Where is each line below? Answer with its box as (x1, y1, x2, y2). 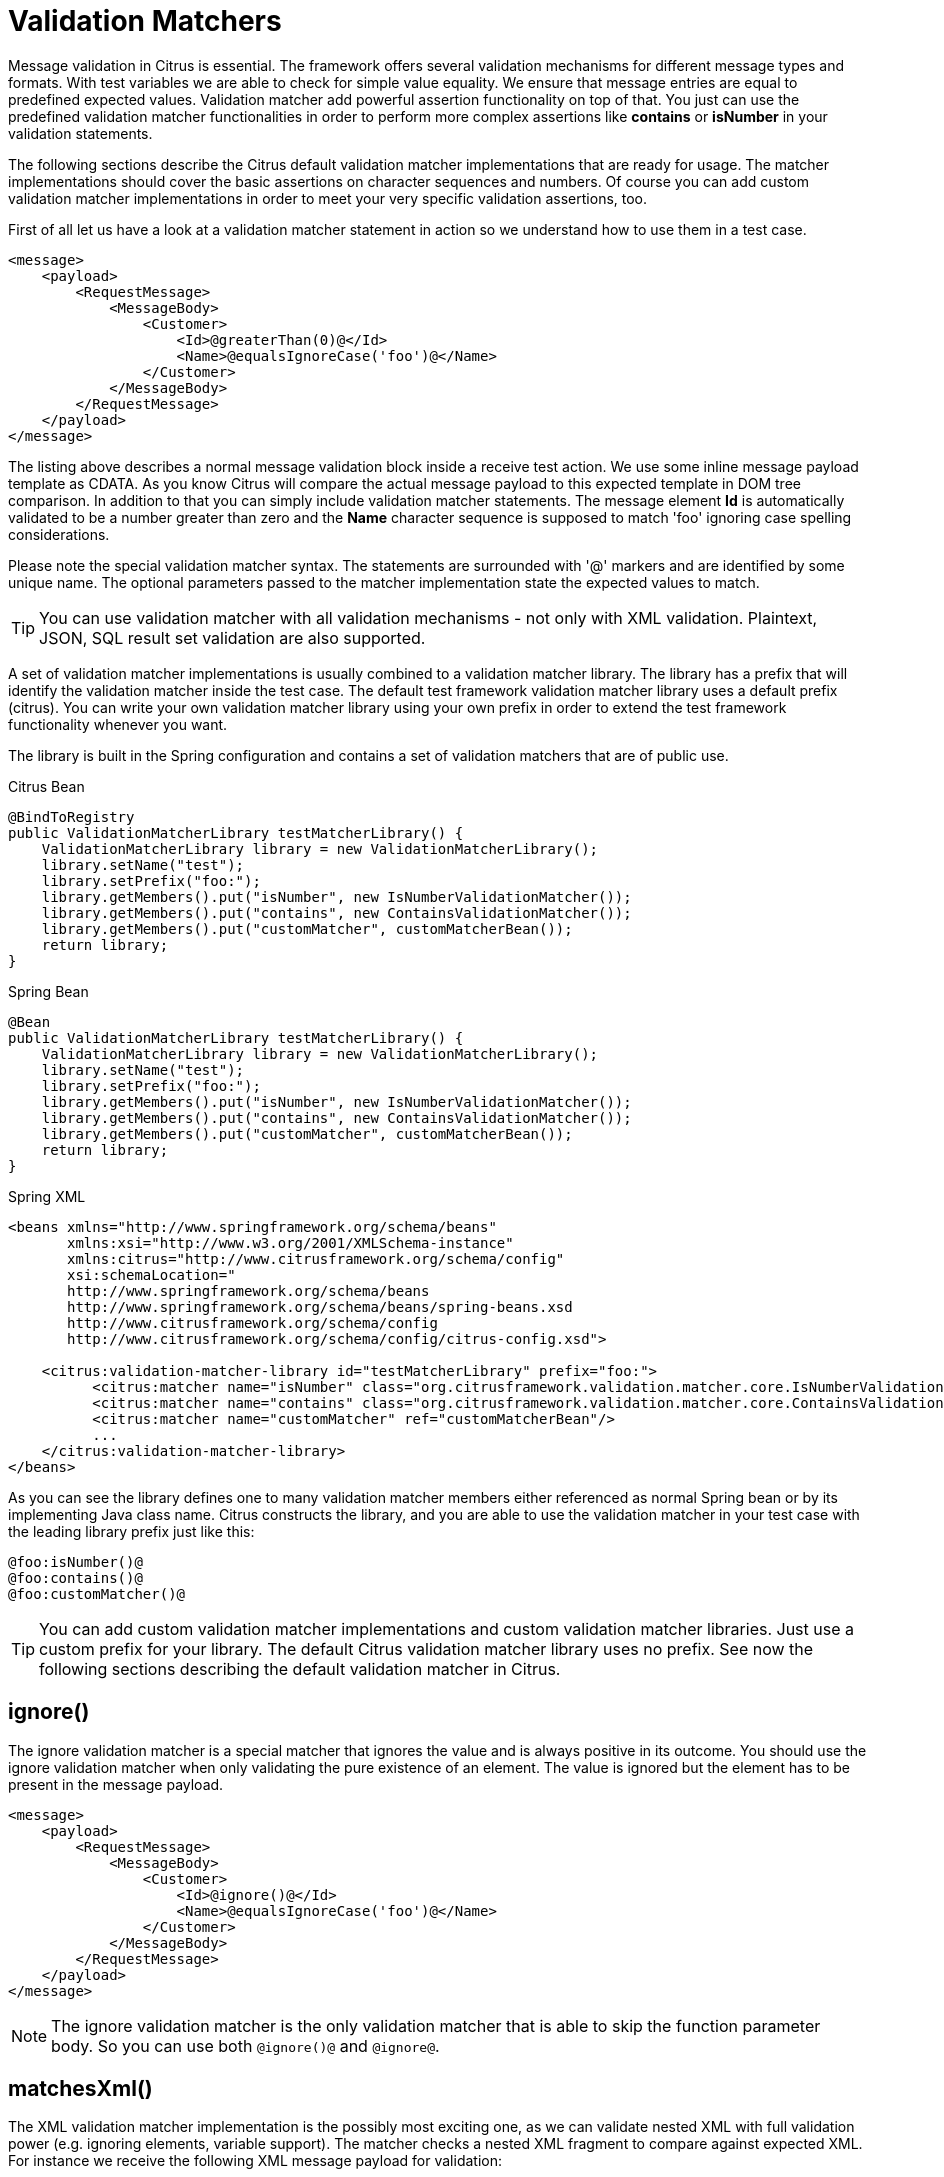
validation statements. (8, 124, 153, 142)
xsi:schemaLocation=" (67, 1266, 236, 1283)
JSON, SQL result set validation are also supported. (39, 627, 426, 648)
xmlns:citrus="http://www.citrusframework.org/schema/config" (67, 1250, 565, 1267)
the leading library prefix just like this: (8, 1522, 255, 1540)
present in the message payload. (8, 1775, 224, 1793)
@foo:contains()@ (8, 1569, 143, 1586)
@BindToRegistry (8, 808, 135, 825)
